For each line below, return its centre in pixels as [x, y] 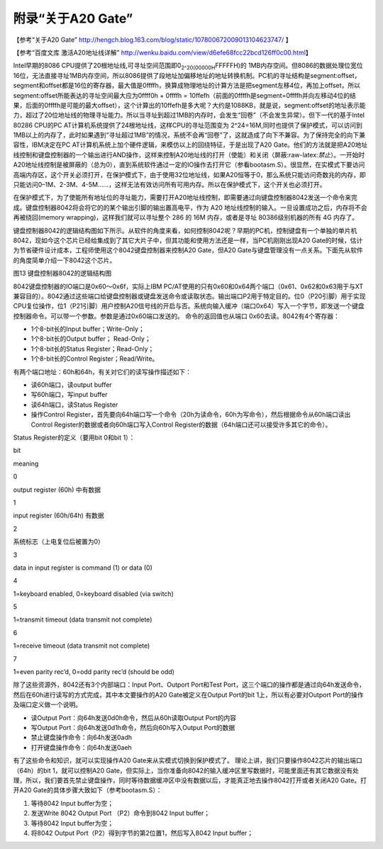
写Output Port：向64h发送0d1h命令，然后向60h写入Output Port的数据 [133, 727]
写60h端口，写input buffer [69, 395]
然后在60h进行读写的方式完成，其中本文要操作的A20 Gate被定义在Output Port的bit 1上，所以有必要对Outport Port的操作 [188, 695]
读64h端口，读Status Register [74, 405]
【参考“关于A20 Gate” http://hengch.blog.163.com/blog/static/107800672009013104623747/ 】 [152, 40]
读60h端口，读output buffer [72, 385]
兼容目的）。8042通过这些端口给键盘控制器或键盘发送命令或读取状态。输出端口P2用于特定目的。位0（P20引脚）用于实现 [189, 296]
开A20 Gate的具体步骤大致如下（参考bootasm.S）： [88, 790]
